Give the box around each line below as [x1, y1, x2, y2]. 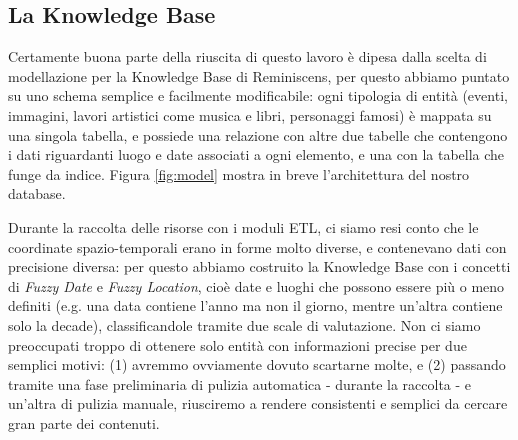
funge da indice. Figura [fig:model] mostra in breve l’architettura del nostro [8, 163, 470, 184]
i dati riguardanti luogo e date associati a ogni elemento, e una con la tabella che [8, 144, 505, 165]
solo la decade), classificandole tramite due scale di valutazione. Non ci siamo [8, 314, 481, 335]
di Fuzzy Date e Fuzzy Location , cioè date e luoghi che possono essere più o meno [8, 275, 505, 296]
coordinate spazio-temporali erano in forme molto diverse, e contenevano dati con [8, 236, 507, 257]
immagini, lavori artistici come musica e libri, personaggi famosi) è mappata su [8, 104, 492, 125]
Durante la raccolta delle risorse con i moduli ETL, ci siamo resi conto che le [8, 216, 479, 237]
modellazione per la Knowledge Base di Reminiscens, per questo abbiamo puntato [8, 65, 510, 86]
